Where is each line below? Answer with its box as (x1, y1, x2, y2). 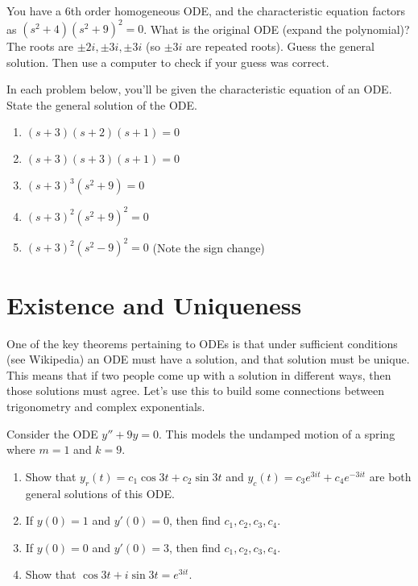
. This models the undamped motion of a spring (159, 425, 395, 442)
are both (369, 468, 412, 484)
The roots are (6, 38, 73, 55)
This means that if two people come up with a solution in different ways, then (6, 366, 391, 383)
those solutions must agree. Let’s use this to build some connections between (6, 382, 385, 399)
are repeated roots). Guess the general (186, 38, 375, 55)
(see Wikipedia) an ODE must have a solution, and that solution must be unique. (6, 351, 410, 368)
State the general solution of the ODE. (6, 96, 197, 113)
